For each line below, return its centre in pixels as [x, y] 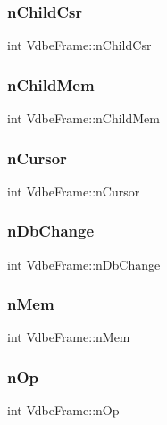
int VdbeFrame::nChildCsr [79, 45]
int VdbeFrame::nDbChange [84, 264]
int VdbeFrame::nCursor [74, 191]
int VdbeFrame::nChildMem [83, 118]
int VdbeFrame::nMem [69, 337]
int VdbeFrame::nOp [63, 410]
